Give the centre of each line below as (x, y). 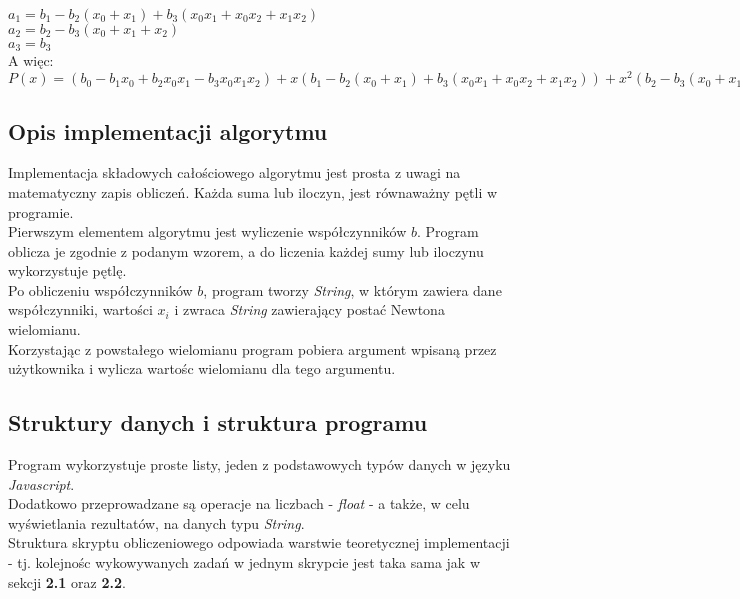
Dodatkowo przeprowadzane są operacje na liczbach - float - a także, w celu (239, 503)
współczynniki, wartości (80, 309)
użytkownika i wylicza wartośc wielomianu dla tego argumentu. (202, 368)
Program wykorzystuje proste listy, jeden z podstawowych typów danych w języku (259, 464)
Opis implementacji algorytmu (168, 130)
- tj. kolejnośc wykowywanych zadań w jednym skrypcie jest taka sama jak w (244, 562)
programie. (41, 211)
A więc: (31, 60)
